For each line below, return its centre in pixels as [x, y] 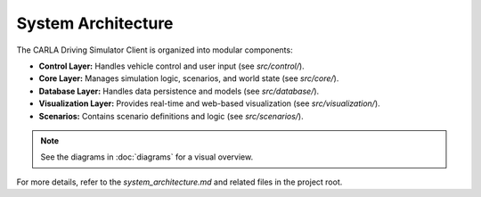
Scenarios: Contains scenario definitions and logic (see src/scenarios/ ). [171, 116]
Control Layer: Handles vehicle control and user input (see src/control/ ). [171, 66]
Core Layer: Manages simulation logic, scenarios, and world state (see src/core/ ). [189, 78]
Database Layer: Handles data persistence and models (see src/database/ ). [179, 91]
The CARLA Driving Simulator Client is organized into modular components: [155, 50]
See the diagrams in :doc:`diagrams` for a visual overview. [147, 157]
